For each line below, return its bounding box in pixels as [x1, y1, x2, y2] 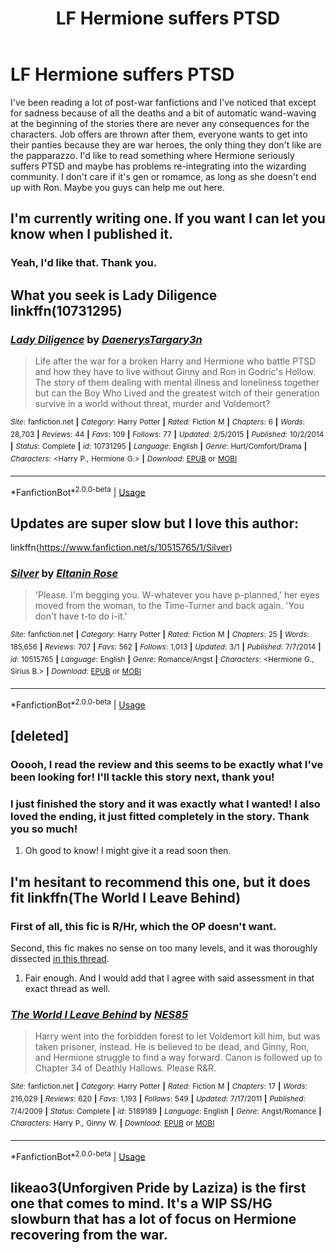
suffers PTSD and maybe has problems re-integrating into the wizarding [10, 160, 307, 172]
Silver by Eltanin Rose [10, 566, 119, 580]
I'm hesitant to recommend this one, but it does [10, 873, 311, 891]
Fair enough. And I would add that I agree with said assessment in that [24, 972, 315, 984]
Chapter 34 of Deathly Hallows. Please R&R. [34, 1062, 217, 1074]
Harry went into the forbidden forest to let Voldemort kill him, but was [34, 1030, 321, 1042]
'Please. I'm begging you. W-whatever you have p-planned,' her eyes [34, 589, 320, 601]
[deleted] [10, 728, 70, 744]
